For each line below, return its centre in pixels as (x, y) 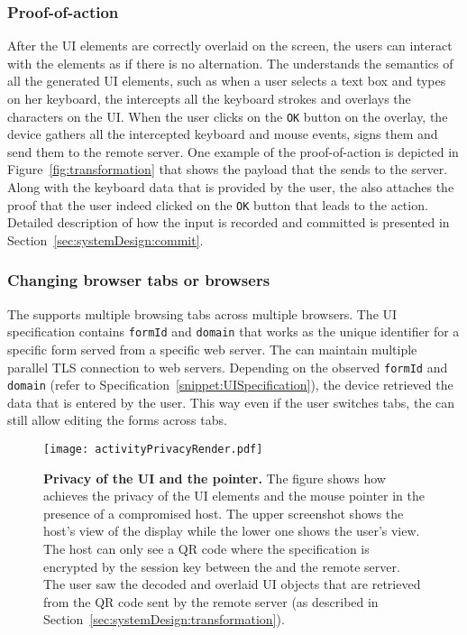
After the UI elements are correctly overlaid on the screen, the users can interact (230, 46)
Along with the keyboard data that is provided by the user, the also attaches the (231, 187)
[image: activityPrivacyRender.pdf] (153, 450)
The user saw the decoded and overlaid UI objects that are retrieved (232, 584)
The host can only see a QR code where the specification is (206, 549)
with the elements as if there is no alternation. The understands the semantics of (230, 63)
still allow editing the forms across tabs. (117, 420)
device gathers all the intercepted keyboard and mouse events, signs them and (223, 134)
